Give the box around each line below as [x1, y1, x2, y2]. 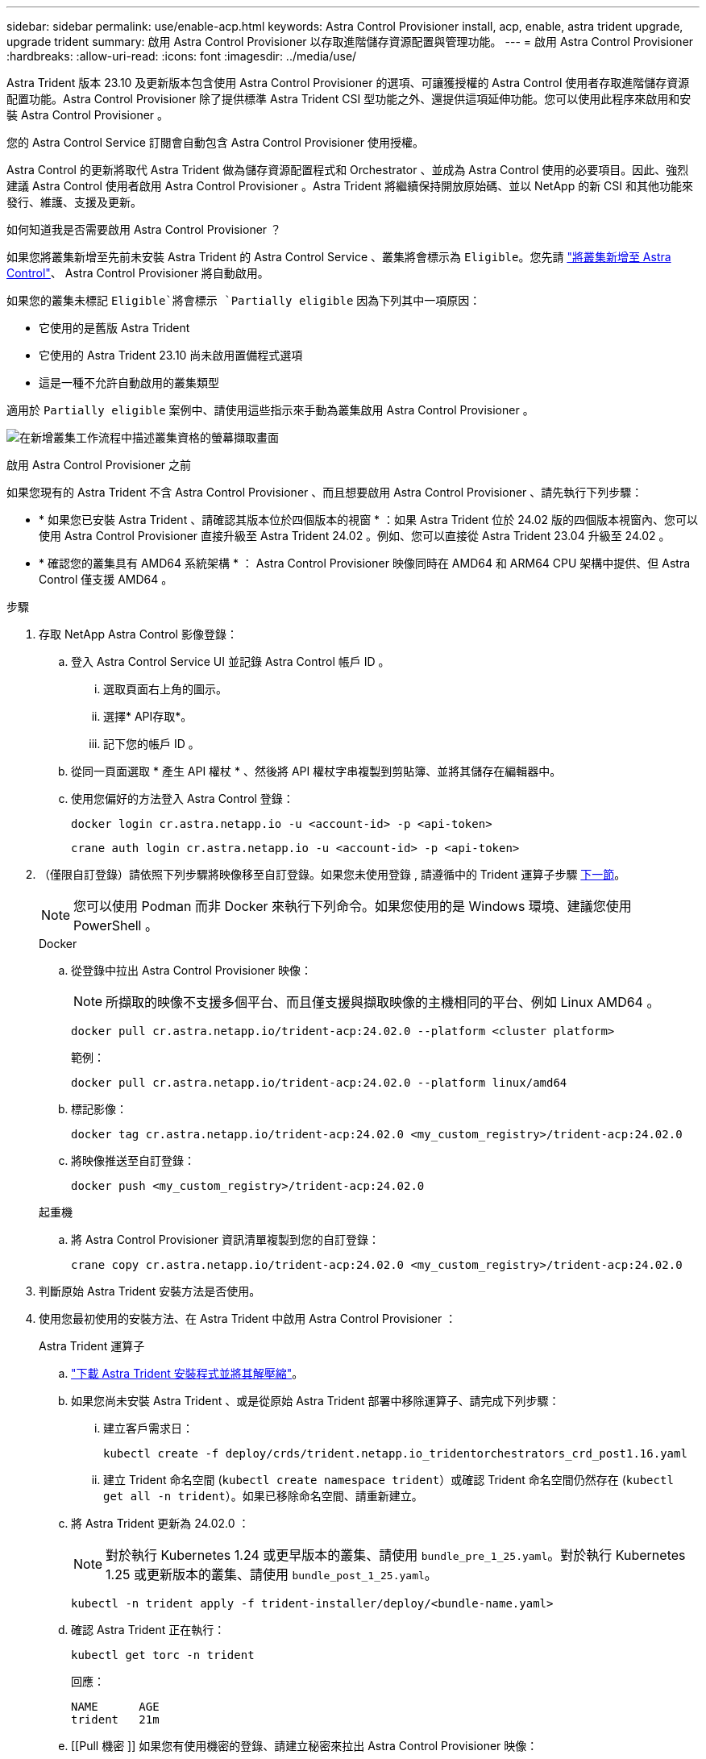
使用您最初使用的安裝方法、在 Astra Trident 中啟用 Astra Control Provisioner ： [39, 1312, 457, 1325]
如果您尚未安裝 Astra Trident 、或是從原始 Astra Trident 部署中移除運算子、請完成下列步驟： [71, 1394, 560, 1408]
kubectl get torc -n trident [71, 1649, 255, 1661]
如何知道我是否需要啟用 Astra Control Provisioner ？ [6, 222, 282, 236]
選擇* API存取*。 [103, 709, 193, 723]
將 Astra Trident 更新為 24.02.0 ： [71, 1516, 250, 1530]
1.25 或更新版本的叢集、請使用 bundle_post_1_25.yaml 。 [106, 1566, 438, 1582]
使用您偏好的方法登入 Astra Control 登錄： [71, 792, 294, 805]
